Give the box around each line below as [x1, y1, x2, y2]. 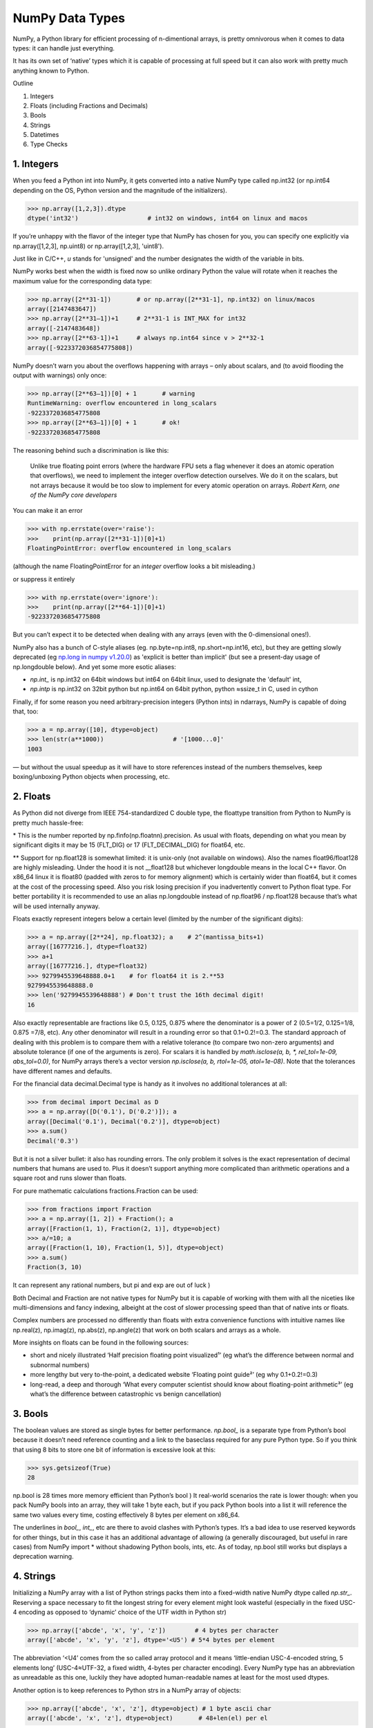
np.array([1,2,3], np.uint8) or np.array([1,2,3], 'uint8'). [12, 242, 164, 250]
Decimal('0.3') [27, 1137, 79, 1145]
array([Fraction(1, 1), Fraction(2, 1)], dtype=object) [27, 1224, 221, 1232]
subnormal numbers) [30, 1360, 90, 1369]
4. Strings [12, 1570, 56, 1582]
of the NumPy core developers [30, 491, 117, 499]
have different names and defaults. [12, 1067, 112, 1075]
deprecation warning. [12, 1552, 74, 1561]
